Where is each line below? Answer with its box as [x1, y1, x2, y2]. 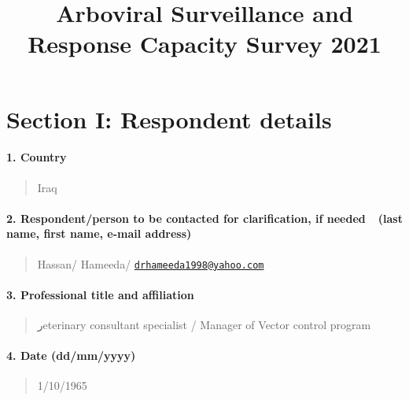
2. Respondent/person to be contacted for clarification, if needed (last [6, 209, 403, 226]
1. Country [6, 149, 67, 165]
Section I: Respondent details [6, 102, 332, 135]
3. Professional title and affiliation [6, 286, 194, 302]
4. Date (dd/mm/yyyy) [6, 347, 136, 364]
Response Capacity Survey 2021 [28, 28, 381, 60]
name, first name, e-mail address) [6, 225, 192, 242]
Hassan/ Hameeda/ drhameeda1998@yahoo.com [37, 255, 264, 272]
